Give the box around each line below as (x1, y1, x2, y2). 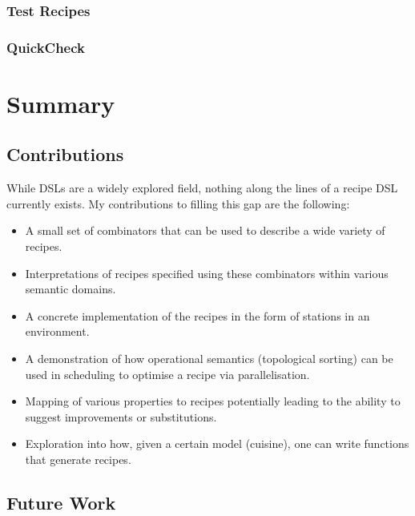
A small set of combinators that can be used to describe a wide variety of (25, 222, 385, 239)
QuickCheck (6, 37, 86, 57)
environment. (25, 323, 90, 340)
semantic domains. (25, 280, 116, 297)
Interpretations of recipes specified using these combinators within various (25, 264, 389, 281)
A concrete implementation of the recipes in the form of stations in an (25, 307, 370, 324)
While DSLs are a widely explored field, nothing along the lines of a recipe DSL (6, 179, 398, 196)
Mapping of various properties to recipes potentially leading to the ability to (25, 393, 401, 409)
